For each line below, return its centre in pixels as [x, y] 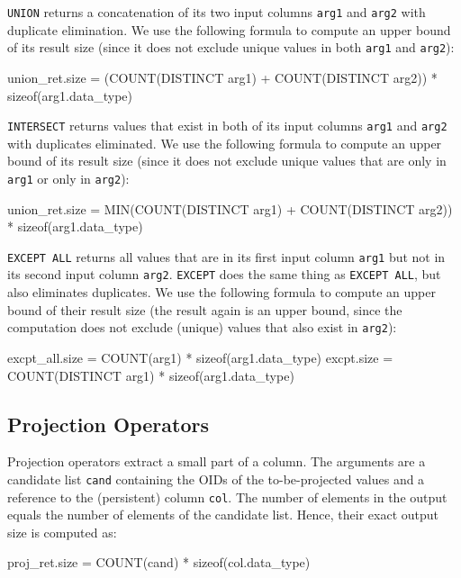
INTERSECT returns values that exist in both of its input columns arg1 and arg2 [227, 126]
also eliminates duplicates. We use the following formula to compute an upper [221, 292]
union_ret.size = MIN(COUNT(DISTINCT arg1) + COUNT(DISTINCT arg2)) [230, 208]
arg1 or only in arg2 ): [68, 178]
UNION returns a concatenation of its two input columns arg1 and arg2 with [217, 12]
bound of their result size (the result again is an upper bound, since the [205, 309]
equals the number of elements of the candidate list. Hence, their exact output [223, 515]
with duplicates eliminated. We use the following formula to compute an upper [225, 143]
